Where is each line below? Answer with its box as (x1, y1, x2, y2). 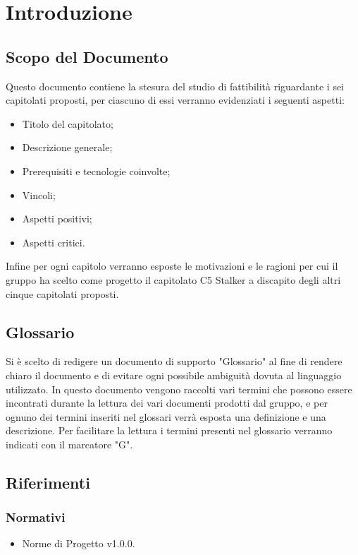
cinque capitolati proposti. (6, 286, 119, 301)
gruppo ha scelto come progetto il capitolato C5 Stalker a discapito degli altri (6, 272, 341, 287)
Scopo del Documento (6, 45, 168, 67)
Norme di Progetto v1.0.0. (22, 536, 135, 551)
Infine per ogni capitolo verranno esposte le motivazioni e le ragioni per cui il (6, 258, 338, 273)
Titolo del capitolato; (22, 116, 113, 131)
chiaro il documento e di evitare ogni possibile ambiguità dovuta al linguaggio (6, 367, 342, 382)
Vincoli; (22, 187, 56, 202)
